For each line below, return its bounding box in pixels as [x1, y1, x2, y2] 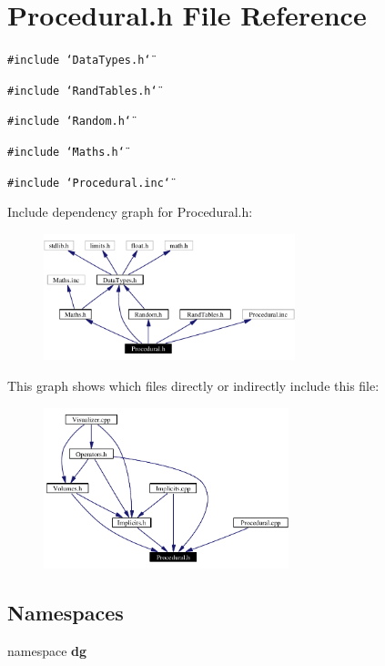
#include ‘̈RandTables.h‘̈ [7, 84, 157, 97]
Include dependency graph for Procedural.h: [7, 202, 253, 221]
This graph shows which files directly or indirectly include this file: [7, 375, 380, 394]
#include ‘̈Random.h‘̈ [7, 115, 132, 128]
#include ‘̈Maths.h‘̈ [7, 146, 125, 159]
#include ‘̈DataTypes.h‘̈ [7, 54, 151, 67]
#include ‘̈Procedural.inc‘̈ [7, 176, 170, 190]
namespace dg [7, 640, 87, 660]
